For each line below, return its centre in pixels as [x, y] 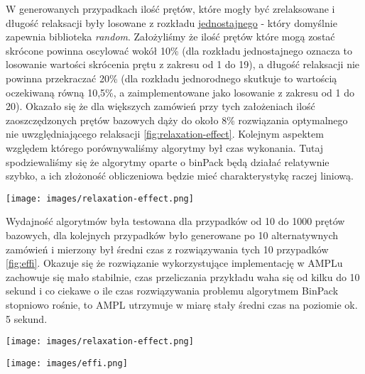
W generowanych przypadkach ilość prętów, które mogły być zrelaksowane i [170, 9]
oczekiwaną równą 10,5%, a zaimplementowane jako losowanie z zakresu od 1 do [180, 92]
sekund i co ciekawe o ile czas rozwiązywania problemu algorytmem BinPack [172, 291]
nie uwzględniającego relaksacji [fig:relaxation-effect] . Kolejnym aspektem [165, 134]
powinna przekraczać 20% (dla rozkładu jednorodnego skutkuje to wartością [171, 78]
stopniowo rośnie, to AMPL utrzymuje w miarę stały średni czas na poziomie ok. [182, 304]
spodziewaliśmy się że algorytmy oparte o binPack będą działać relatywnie [168, 161]
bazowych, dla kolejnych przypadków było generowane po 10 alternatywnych [172, 235]
